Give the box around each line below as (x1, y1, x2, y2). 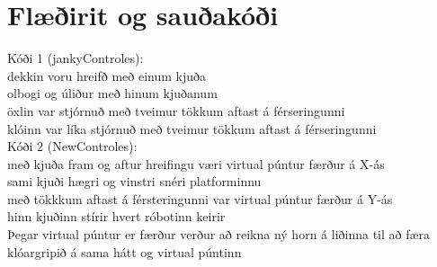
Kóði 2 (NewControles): (7, 137, 138, 156)
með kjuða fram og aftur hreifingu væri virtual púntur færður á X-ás (7, 154, 385, 173)
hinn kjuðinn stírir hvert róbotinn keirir (7, 207, 226, 226)
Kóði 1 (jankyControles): (7, 49, 144, 67)
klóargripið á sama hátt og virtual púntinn (7, 242, 242, 261)
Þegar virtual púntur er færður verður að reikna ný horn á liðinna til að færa (7, 225, 431, 244)
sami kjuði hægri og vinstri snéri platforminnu (7, 172, 262, 191)
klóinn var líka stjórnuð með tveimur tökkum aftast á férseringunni (7, 119, 377, 138)
